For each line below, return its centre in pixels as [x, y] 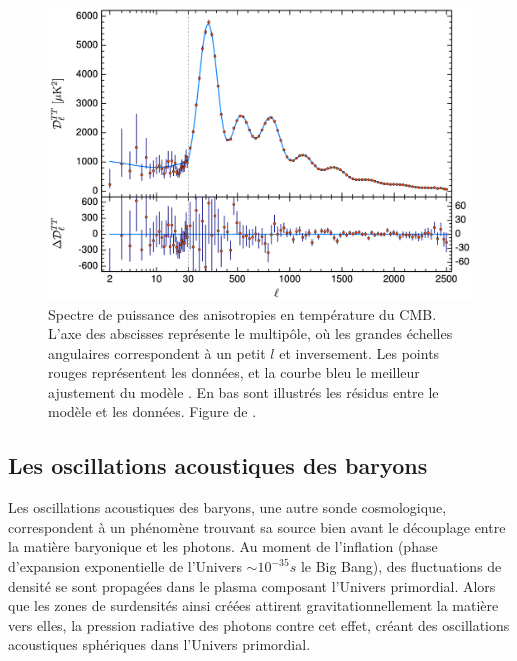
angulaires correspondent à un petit [157, 352]
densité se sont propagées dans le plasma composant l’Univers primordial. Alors [252, 585]
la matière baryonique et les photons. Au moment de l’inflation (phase [223, 546]
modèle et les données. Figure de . [152, 411]
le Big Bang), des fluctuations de [401, 566]
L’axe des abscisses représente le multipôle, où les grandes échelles [250, 333]
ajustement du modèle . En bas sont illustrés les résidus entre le [243, 391]
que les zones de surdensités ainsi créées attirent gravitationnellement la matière [253, 605]
